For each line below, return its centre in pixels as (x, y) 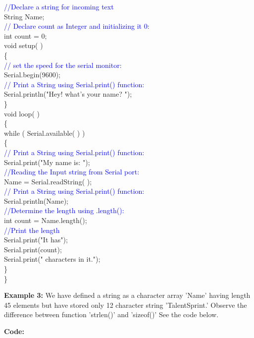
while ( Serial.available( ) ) (45, 133)
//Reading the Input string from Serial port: (72, 172)
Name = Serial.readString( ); (48, 181)
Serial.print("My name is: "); (47, 162)
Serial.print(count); (33, 249)
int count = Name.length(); (46, 220)
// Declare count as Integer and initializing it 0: (77, 26)
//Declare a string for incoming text (59, 6)
